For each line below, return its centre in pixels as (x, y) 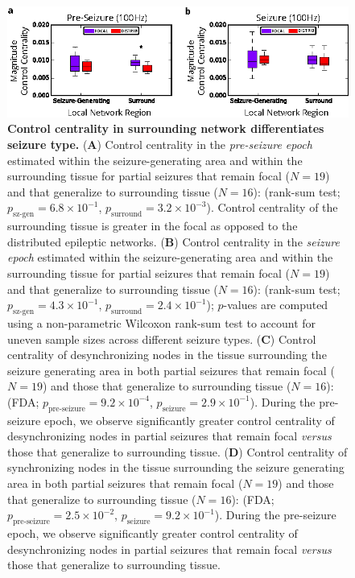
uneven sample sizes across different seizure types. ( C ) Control (162, 339)
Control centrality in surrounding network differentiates (166, 128)
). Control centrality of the (272, 207)
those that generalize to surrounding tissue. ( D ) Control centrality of (177, 451)
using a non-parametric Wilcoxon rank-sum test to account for (162, 322)
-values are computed (276, 305)
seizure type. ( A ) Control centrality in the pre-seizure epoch (160, 144)
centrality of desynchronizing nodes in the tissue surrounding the (167, 355)
